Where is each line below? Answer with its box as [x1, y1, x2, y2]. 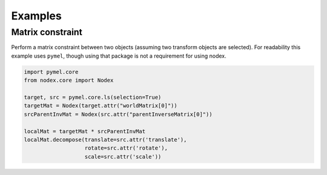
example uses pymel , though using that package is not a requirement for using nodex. [11, 52, 226, 59]
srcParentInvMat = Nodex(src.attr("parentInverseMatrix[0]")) [24, 111, 213, 117]
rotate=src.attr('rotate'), [84, 145, 168, 151]
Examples [11, 9, 62, 22]
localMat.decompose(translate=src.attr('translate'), [24, 136, 187, 143]
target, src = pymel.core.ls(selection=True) [24, 94, 162, 101]
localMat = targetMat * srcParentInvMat [24, 128, 145, 134]
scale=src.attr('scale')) [84, 153, 162, 160]
